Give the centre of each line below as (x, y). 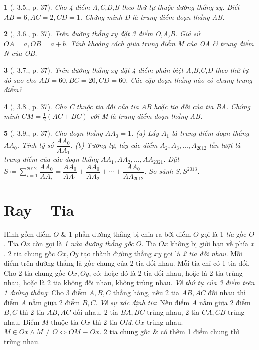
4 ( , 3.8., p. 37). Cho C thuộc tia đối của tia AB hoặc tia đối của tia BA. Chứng (127, 106)
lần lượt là (225, 145)
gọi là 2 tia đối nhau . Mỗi (203, 253)
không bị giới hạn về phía (210, 244)
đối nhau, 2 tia (96, 312)
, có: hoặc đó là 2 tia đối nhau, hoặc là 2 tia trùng (166, 273)
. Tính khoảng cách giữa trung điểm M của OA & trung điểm (160, 43)
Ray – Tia (39, 210)
